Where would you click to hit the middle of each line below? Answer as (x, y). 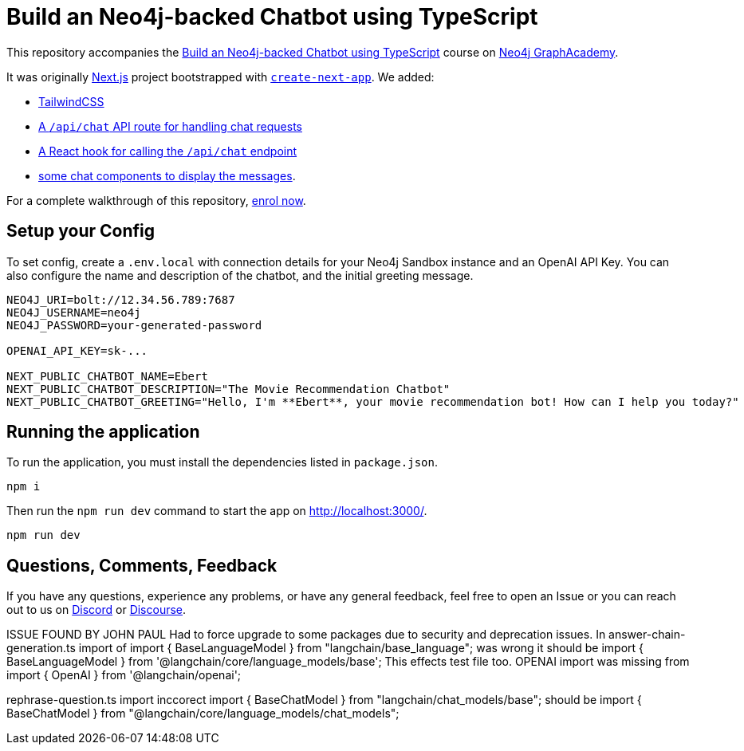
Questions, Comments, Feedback (142, 565)
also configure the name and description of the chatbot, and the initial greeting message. (240, 275)
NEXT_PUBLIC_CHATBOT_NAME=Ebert (107, 376)
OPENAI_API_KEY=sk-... (77, 350)
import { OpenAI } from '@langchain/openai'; (124, 675)
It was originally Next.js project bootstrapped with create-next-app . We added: (220, 77)
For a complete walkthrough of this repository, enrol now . (156, 200)
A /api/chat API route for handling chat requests (170, 126)
